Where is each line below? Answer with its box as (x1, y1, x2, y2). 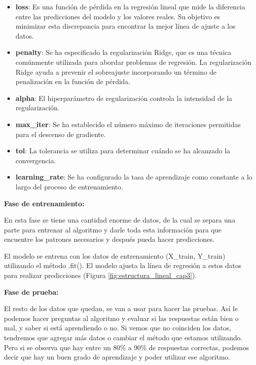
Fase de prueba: (4, 286, 59, 297)
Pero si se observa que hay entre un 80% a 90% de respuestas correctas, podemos (4, 342, 249, 352)
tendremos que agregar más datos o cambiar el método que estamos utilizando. (4, 332, 243, 343)
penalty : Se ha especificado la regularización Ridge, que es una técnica (15, 47, 231, 57)
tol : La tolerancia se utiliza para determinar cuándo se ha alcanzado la (15, 145, 230, 156)
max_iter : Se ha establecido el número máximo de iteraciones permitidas (15, 119, 241, 129)
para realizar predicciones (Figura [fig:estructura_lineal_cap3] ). (4, 270, 197, 280)
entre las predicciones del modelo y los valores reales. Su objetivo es (15, 11, 220, 21)
